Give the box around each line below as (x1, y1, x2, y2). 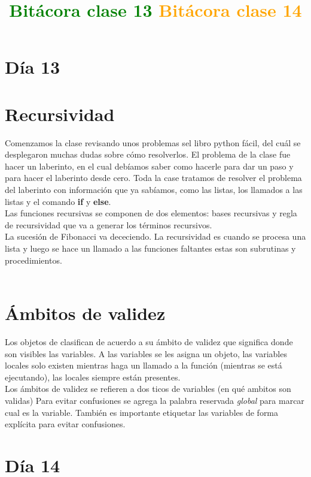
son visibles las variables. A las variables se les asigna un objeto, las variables (5, 347, 287, 360)
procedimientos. (5, 253, 62, 266)
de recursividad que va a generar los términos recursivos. (5, 218, 212, 231)
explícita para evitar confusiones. (5, 418, 126, 430)
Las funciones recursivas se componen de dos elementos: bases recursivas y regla (5, 207, 297, 219)
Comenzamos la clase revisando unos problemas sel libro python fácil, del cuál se (5, 136, 301, 149)
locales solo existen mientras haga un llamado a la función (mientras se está (5, 359, 282, 372)
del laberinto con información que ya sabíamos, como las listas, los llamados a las (5, 183, 303, 196)
